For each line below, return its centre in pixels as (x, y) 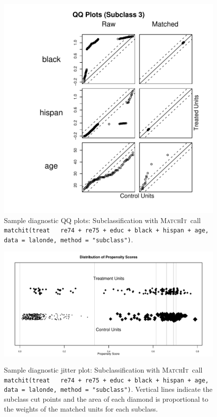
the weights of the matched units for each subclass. (81, 408)
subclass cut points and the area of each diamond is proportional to (106, 399)
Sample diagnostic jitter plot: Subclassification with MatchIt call (103, 370)
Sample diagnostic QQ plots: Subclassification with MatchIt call (103, 220)
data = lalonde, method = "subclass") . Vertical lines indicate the (108, 389)
